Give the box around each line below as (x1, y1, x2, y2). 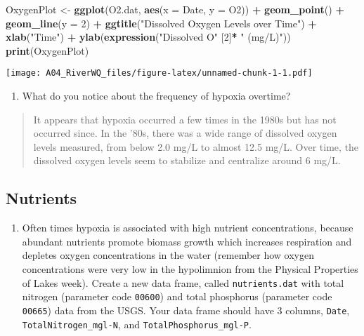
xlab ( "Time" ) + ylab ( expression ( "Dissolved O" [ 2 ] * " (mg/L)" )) (6, 29, 291, 44)
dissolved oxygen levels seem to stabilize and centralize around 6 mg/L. (33, 153, 341, 168)
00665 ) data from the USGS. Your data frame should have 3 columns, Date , (22, 302, 350, 317)
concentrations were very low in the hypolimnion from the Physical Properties (22, 261, 358, 276)
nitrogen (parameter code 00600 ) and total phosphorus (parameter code (22, 289, 332, 304)
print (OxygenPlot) (6, 43, 89, 58)
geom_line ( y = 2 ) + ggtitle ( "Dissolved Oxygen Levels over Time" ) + (6, 15, 317, 30)
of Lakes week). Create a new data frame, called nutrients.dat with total (22, 275, 344, 290)
